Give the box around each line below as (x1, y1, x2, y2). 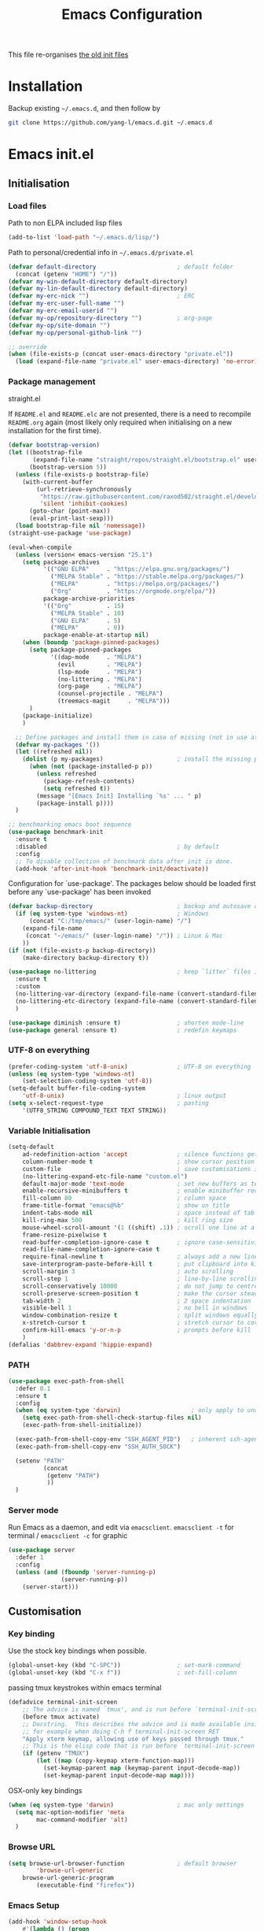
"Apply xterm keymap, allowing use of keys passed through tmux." (22, 1735, 244, 1743)
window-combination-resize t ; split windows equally (22, 1311, 258, 1320)
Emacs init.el (8, 146, 94, 163)
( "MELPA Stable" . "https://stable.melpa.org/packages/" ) (49, 573, 244, 580)
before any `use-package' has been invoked (8, 888, 152, 897)
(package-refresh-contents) (42, 777, 135, 785)
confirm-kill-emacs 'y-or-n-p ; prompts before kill (22, 1326, 251, 1334)
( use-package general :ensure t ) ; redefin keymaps (8, 1026, 237, 1034)
